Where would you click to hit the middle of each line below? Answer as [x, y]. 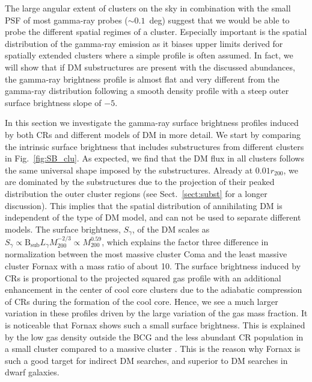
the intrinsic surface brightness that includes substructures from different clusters [154, 146]
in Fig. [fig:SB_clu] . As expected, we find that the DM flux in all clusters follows [154, 158]
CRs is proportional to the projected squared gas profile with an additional [143, 277]
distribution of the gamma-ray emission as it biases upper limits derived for [144, 43]
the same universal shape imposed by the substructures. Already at [129, 170]
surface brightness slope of [53, 102]
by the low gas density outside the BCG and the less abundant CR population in [154, 337]
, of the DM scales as [171, 229]
